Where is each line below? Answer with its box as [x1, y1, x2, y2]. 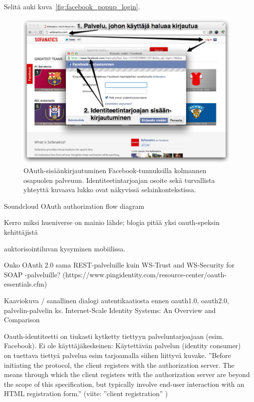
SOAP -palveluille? [4, 269, 61, 279]
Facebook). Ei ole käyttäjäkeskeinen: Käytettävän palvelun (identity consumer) [4, 340, 241, 351]
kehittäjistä [4, 227, 38, 237]
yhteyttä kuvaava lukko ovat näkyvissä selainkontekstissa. [23, 184, 196, 195]
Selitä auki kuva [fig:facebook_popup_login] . [4, 1, 140, 11]
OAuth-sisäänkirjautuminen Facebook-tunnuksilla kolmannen [23, 165, 207, 176]
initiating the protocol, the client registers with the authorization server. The [4, 359, 234, 370]
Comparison [4, 314, 40, 325]
